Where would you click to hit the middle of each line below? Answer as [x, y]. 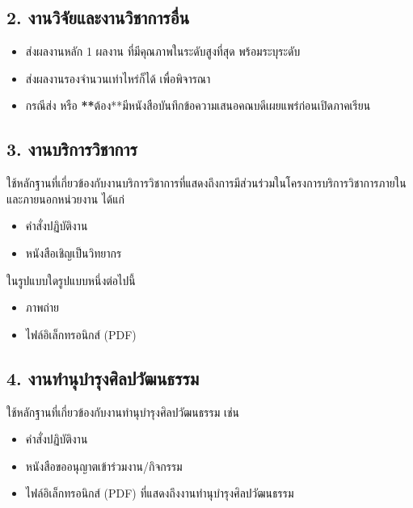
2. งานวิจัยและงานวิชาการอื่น [98, 17]
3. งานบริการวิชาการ [72, 149]
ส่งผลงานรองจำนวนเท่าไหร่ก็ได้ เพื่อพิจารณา [118, 78]
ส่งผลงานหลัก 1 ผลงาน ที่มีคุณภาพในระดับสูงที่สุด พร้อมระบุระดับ [163, 51]
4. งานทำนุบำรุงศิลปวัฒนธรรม [103, 378]
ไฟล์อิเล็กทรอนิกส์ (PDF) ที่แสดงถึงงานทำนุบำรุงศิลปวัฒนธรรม [160, 493]
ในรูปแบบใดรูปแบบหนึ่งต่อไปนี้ [71, 280]
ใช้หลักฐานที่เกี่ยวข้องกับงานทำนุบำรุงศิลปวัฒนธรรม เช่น [123, 411]
